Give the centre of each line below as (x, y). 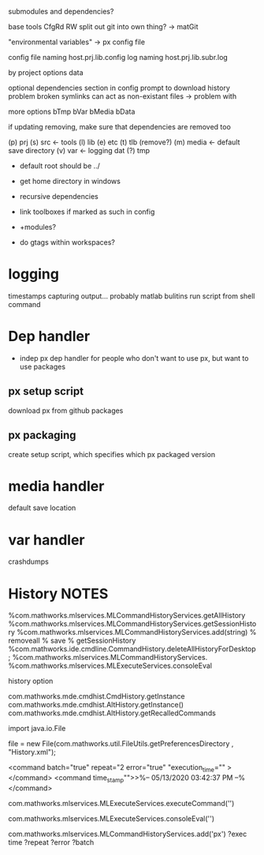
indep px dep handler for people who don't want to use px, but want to (134, 358)
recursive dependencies (59, 196)
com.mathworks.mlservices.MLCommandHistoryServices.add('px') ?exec (128, 834)
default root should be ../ (60, 166)
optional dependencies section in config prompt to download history (119, 88)
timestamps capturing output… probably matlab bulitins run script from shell (132, 296)
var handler (46, 540)
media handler (56, 486)
